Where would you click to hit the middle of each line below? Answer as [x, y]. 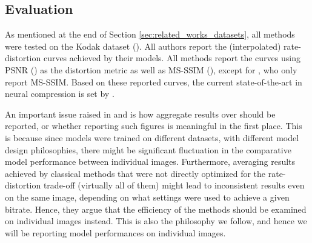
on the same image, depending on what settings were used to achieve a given [147, 197]
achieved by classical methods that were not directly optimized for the [135, 173]
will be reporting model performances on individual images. [115, 232]
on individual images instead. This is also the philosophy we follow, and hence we [156, 221]
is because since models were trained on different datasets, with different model [152, 137]
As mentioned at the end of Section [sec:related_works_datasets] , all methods [150, 34]
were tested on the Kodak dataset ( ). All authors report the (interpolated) [143, 46]
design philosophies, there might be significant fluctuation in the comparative [148, 149]
